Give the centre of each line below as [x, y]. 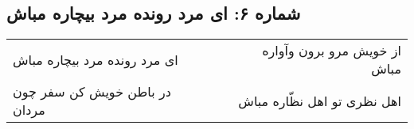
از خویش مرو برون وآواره [332, 51]
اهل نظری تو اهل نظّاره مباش [320, 101]
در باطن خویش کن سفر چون [92, 92]
